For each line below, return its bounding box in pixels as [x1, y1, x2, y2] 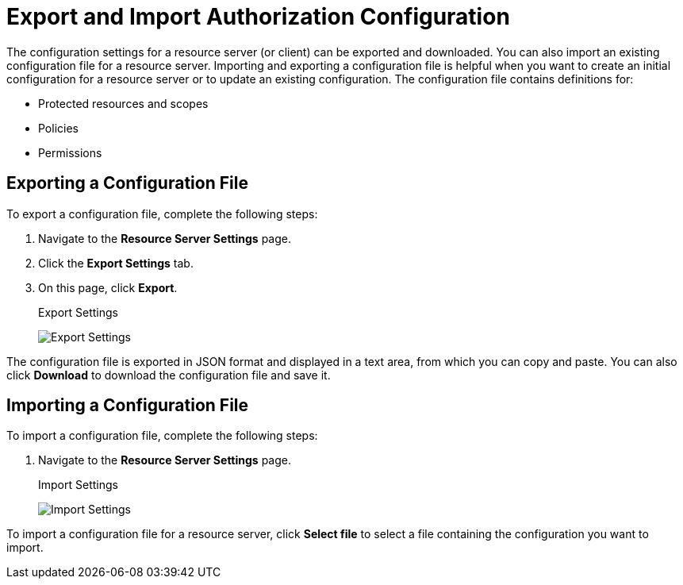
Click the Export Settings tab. [38, 256, 194, 270]
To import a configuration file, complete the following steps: [6, 429, 318, 443]
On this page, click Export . [38, 280, 178, 294]
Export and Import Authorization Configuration [6, 3, 510, 30]
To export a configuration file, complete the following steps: [6, 206, 318, 221]
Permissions [38, 145, 102, 160]
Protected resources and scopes [38, 96, 209, 110]
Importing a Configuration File [6, 395, 249, 416]
